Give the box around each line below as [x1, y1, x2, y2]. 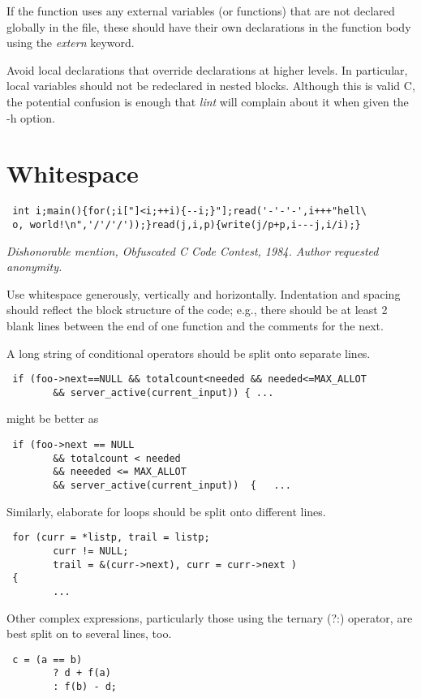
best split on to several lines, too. [6, 625, 172, 642]
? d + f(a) [53, 667, 111, 679]
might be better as [6, 410, 99, 427]
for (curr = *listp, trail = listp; [12, 532, 210, 544]
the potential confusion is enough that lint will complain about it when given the [6, 93, 409, 110]
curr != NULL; [53, 545, 129, 557]
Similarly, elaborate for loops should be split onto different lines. [6, 502, 326, 519]
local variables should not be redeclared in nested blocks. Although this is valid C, [6, 77, 415, 94]
